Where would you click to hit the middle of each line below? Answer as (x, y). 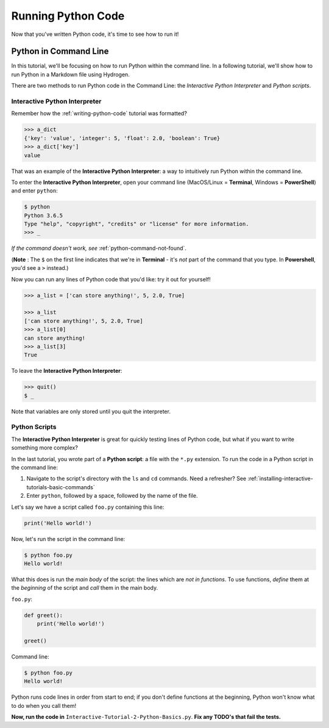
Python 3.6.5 (44, 215)
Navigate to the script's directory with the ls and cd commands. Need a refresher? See (136, 479)
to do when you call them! (44, 705)
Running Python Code (68, 16)
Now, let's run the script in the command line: (68, 539)
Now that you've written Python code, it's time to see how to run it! (95, 34)
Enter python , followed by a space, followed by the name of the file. (112, 496)
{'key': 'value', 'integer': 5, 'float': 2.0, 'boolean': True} (122, 138)
